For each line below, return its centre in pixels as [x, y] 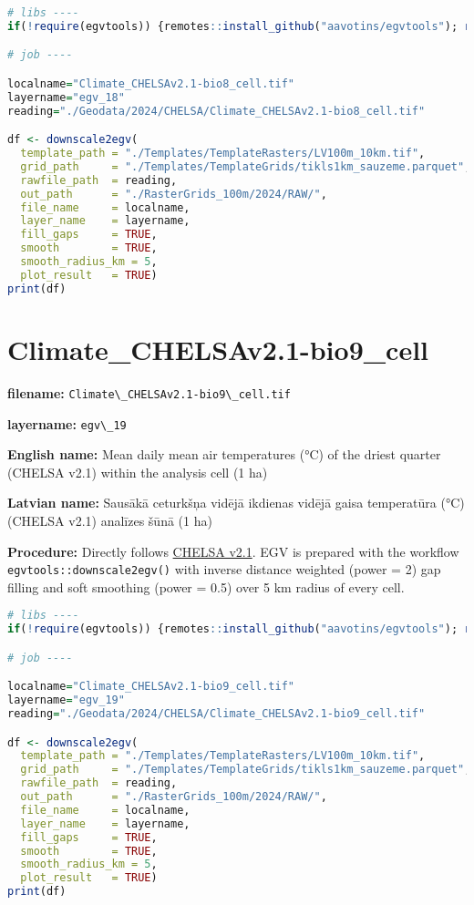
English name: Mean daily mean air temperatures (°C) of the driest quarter [224, 454]
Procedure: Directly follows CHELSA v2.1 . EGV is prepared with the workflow [233, 551]
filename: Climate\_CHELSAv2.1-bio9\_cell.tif [149, 392]
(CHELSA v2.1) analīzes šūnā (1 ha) [110, 520]
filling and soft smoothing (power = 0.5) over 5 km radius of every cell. [206, 586]
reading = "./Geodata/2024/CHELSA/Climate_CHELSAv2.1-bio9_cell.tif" [216, 714]
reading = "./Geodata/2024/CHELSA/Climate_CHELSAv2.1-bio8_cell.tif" [216, 111]
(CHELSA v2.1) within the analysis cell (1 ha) [138, 472]
